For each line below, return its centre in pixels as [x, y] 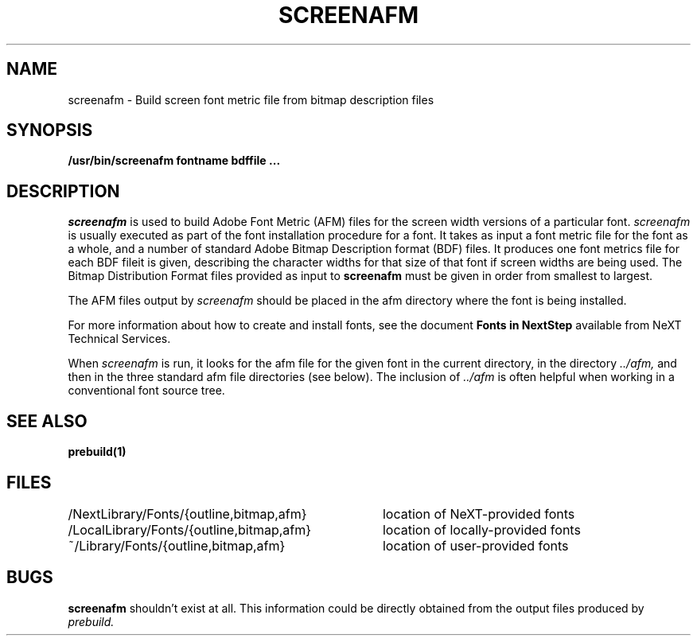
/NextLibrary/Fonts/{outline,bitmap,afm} [187, 514]
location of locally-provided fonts [481, 529]
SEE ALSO [47, 421]
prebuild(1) [97, 452]
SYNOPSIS [50, 130]
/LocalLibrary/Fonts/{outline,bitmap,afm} [190, 529]
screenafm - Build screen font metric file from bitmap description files [251, 99]
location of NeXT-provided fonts [479, 514]
